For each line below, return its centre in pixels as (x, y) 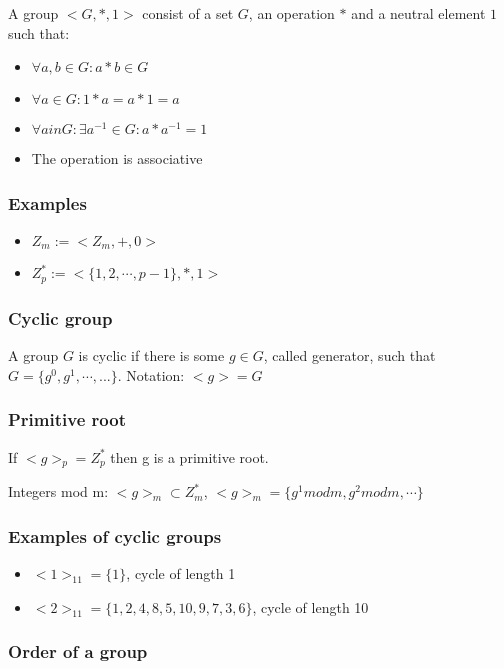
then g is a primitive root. (189, 456)
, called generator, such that (349, 355)
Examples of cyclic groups (115, 535)
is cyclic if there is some (151, 355)
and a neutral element (418, 13)
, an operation (291, 13)
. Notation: (151, 374)
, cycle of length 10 (310, 606)
